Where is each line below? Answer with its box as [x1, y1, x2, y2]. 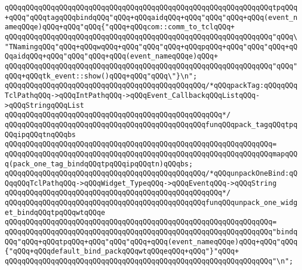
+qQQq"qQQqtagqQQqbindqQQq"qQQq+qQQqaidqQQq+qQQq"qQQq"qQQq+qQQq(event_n [5, 13, 298, 22]
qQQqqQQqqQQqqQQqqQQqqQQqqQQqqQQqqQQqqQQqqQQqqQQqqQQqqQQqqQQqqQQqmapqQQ [5, 149, 298, 158]
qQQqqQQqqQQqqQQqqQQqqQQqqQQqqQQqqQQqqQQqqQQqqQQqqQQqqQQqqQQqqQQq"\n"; [5, 257, 293, 266]
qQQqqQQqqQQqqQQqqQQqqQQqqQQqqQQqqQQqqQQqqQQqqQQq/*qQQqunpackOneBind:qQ [5, 169, 298, 178]
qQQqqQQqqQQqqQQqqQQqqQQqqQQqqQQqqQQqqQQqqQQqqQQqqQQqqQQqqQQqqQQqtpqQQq [5, 4, 298, 12]
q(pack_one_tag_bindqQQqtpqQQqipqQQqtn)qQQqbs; [5, 159, 193, 168]
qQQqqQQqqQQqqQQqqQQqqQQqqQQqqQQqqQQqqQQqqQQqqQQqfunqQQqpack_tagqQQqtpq [5, 120, 298, 129]
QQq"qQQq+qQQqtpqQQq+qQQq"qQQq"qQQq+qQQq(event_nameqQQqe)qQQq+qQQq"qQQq [5, 237, 298, 246]
